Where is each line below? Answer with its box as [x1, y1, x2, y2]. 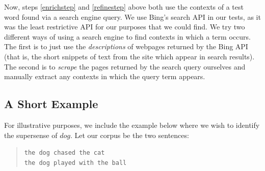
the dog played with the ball [24, 159, 127, 166]
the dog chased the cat [24, 149, 105, 157]
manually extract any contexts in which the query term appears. [4, 71, 205, 82]
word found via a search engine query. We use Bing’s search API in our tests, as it [4, 11, 261, 22]
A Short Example [4, 96, 98, 112]
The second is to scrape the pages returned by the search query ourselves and [4, 61, 246, 72]
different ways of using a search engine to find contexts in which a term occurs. [4, 31, 251, 42]
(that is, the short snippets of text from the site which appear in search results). [4, 51, 255, 61]
